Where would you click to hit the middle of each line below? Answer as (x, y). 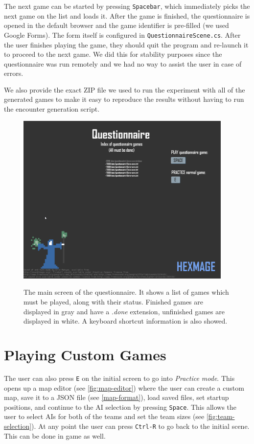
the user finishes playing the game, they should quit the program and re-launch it (126, 44)
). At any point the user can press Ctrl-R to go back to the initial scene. (140, 426)
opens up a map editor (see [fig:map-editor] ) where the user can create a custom (124, 387)
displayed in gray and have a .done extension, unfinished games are (124, 311)
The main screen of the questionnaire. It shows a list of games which (126, 292)
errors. (14, 73)
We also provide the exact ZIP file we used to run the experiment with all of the (125, 89)
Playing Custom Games (85, 354)
